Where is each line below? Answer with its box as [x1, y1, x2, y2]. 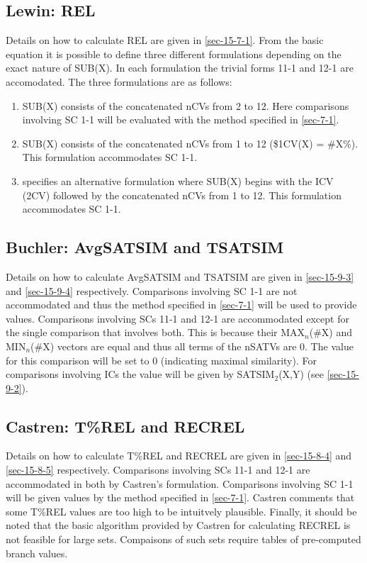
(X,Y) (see [278, 367, 324, 381]
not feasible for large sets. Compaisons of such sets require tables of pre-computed [6, 532, 361, 547]
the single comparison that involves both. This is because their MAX [6, 325, 305, 340]
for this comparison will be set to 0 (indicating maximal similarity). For [6, 352, 317, 367]
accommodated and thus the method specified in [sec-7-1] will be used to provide [6, 297, 357, 312]
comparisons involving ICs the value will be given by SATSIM [6, 367, 275, 381]
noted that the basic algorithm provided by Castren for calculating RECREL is [6, 518, 351, 533]
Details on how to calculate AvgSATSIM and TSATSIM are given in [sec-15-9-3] [6, 269, 354, 284]
